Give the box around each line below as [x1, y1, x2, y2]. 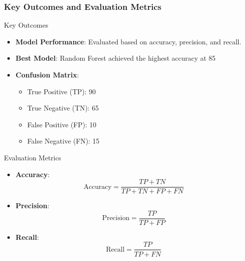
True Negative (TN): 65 [27, 103, 99, 113]
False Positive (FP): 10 [27, 119, 96, 129]
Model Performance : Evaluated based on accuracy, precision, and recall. [15, 36, 242, 46]
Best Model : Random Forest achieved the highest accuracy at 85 [15, 53, 216, 63]
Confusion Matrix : [15, 70, 79, 79]
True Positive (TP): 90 [27, 86, 96, 96]
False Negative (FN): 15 [27, 136, 99, 146]
